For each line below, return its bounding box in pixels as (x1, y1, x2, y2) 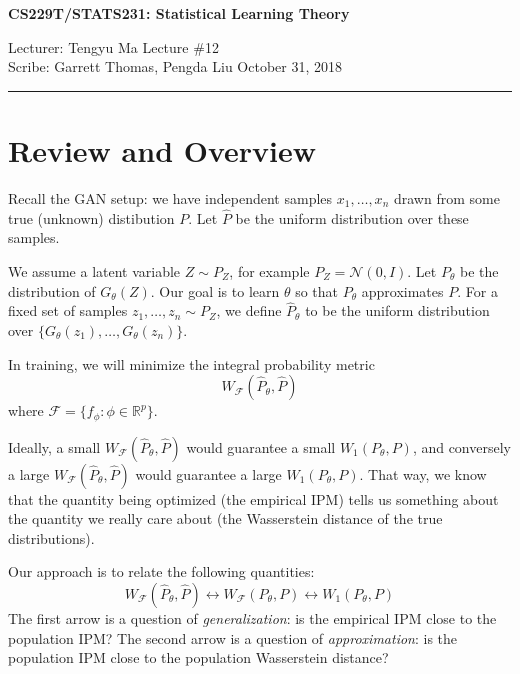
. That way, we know (359, 463, 487, 484)
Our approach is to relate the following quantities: (8, 561, 315, 582)
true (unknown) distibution (8, 207, 175, 228)
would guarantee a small (186, 436, 336, 457)
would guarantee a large (135, 463, 282, 484)
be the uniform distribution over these (235, 207, 469, 228)
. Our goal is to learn (150, 280, 280, 301)
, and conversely (412, 436, 511, 457)
